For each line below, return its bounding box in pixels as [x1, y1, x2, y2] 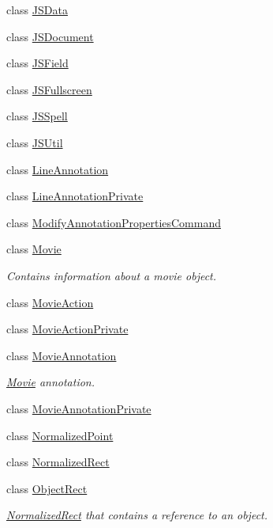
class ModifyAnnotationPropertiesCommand [6, 214, 222, 230]
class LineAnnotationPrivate [6, 188, 144, 204]
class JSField [6, 55, 69, 71]
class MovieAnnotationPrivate [6, 400, 151, 416]
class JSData [6, 2, 68, 17]
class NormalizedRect [6, 454, 110, 470]
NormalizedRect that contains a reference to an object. [6, 507, 268, 523]
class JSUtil [6, 134, 63, 150]
